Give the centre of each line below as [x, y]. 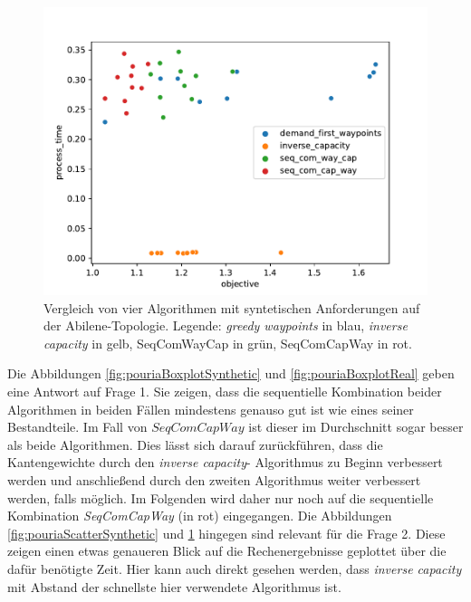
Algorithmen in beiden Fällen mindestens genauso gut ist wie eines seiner [211, 409]
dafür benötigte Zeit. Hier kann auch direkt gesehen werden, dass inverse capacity [235, 568]
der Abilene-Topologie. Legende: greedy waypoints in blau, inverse [226, 325]
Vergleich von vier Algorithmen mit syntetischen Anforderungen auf [232, 307]
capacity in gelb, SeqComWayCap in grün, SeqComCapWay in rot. [228, 343]
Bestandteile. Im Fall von [77, 427]
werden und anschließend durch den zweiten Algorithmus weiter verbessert [214, 479]
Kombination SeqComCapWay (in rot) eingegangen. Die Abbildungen [200, 516]
